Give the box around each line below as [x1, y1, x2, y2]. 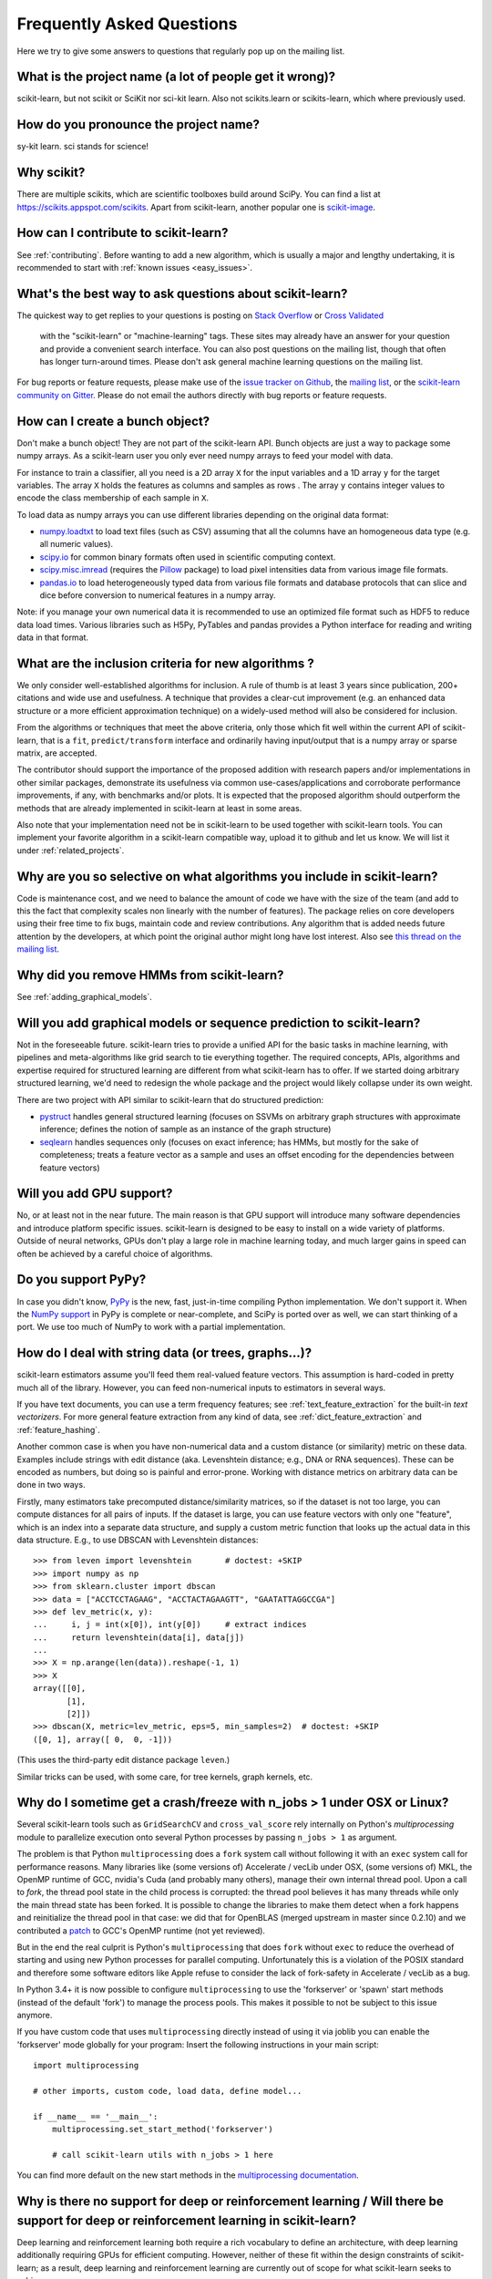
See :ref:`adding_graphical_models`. [16, 992, 152, 1003]
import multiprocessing [33, 2060, 139, 2071]
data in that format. [16, 632, 89, 643]
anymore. [16, 2009, 53, 2020]
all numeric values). [39, 539, 114, 550]
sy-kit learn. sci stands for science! [16, 141, 149, 152]
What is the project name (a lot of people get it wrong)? [16, 69, 336, 85]
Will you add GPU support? [16, 1186, 173, 1201]
